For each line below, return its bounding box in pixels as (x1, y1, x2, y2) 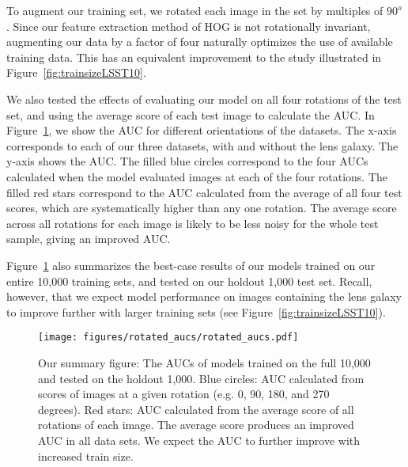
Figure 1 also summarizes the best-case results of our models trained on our (6, 256, 376, 273)
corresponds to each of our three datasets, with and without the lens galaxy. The (6, 137, 399, 154)
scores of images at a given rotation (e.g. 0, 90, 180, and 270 (38, 385, 330, 402)
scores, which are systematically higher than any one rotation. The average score (6, 199, 397, 216)
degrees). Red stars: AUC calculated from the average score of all (38, 401, 354, 417)
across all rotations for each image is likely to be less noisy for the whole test (6, 215, 379, 231)
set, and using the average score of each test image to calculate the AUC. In (6, 106, 375, 123)
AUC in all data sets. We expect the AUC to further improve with (38, 431, 361, 448)
